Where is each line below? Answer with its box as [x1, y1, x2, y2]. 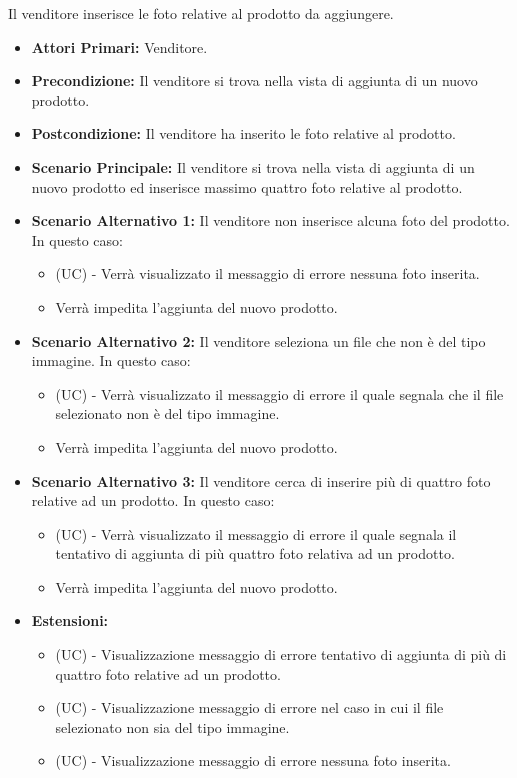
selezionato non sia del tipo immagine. [55, 716, 290, 737]
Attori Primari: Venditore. [31, 36, 208, 57]
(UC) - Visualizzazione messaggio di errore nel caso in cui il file [55, 697, 444, 718]
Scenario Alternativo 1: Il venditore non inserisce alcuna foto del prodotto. [31, 210, 510, 231]
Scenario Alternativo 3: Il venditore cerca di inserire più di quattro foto [31, 470, 491, 491]
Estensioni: [31, 610, 109, 631]
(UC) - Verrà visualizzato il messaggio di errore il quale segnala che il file [55, 383, 504, 404]
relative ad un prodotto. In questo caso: [31, 490, 275, 511]
